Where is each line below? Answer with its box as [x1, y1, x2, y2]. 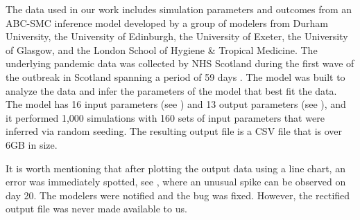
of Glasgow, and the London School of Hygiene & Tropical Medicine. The [6, 42, 318, 57]
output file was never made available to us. [6, 201, 187, 216]
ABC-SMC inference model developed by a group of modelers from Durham [6, 15, 329, 30]
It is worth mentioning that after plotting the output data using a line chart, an [6, 161, 345, 175]
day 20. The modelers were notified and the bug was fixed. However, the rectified [6, 187, 350, 202]
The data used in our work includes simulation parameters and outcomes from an [6, 2, 352, 16]
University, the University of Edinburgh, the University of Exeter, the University [6, 29, 348, 44]
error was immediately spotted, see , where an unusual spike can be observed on [6, 174, 346, 189]
